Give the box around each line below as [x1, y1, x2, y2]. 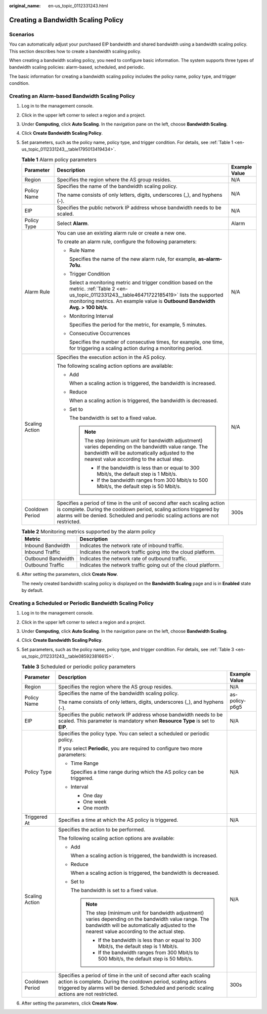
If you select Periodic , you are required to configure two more [58, 745, 203, 752]
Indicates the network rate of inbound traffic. [80, 542, 184, 549]
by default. [21, 587, 44, 593]
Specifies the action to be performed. [58, 826, 145, 833]
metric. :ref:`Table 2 [69, 285, 116, 292]
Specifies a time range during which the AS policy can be [70, 768, 204, 775]
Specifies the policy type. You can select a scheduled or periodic [58, 730, 210, 737]
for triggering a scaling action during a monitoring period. [69, 344, 203, 351]
